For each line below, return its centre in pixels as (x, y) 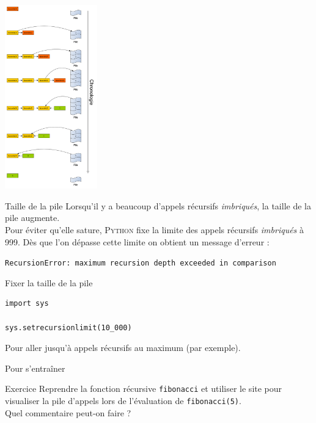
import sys (27, 304)
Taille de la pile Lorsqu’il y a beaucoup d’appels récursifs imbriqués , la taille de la (158, 205)
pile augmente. (32, 218)
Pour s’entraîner (35, 368)
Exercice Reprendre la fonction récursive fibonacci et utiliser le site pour (144, 389)
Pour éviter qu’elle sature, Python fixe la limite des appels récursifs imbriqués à (155, 229)
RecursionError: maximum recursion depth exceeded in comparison (141, 263)
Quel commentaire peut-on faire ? (68, 412)
